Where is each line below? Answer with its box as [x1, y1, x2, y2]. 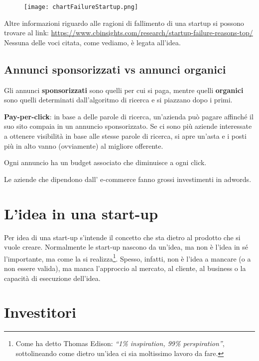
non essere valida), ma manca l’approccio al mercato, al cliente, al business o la [4, 263, 246, 273]
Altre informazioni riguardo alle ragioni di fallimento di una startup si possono [4, 17, 244, 28]
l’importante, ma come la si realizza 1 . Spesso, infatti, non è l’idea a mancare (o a [4, 252, 251, 264]
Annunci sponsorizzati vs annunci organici [4, 61, 226, 77]
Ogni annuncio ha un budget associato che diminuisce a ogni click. [4, 157, 207, 168]
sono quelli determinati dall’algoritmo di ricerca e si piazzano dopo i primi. [4, 94, 233, 105]
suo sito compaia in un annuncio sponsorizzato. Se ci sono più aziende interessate [4, 121, 252, 131]
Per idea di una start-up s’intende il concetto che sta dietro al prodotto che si [4, 232, 241, 242]
